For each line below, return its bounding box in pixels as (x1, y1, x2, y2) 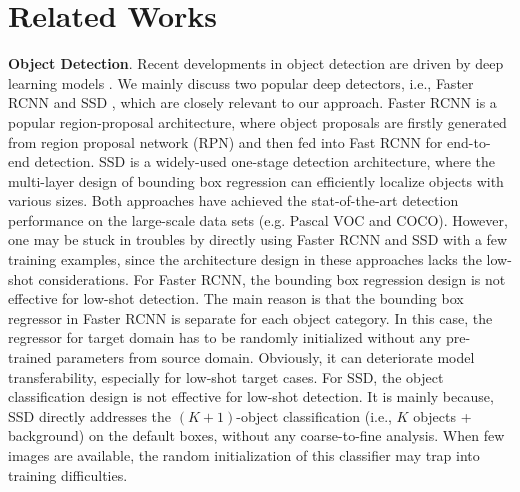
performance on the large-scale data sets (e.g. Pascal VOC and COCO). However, (8, 209, 508, 230)
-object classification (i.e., (236, 405, 392, 426)
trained (8, 347, 52, 368)
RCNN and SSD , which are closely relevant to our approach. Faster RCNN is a (8, 92, 497, 113)
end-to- (447, 131, 491, 152)
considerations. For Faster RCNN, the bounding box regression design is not (38, 268, 506, 289)
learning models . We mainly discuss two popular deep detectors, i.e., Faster (8, 72, 474, 93)
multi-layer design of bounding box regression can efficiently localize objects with (8, 170, 504, 191)
